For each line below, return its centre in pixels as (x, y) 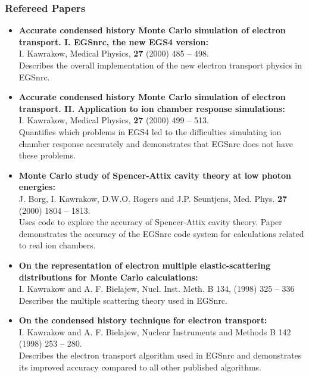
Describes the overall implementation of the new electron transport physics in (160, 65)
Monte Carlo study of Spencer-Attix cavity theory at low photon (155, 175)
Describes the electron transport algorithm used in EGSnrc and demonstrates (160, 355)
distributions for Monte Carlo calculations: (108, 277)
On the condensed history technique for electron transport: (143, 320)
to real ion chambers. (57, 245)
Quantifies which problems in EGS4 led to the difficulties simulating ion (150, 131)
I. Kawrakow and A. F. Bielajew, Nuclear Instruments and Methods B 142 (155, 331)
